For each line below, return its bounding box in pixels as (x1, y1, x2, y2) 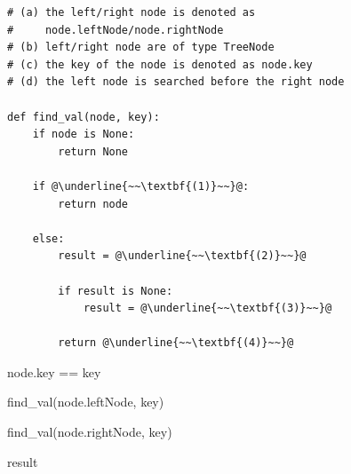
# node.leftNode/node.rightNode (7, 23, 224, 36)
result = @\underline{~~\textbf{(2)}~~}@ (58, 249, 307, 263)
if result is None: (58, 284, 173, 297)
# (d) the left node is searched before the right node (7, 75, 345, 89)
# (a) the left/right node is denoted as (7, 6, 256, 19)
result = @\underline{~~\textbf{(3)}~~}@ (83, 302, 332, 315)
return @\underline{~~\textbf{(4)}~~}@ (58, 336, 294, 350)
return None (58, 145, 129, 158)
